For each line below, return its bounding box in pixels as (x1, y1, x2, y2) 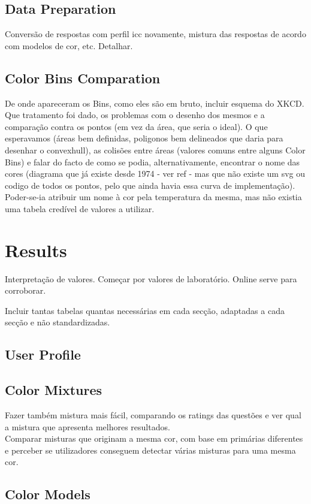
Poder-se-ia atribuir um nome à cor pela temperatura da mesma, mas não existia (5, 191, 302, 203)
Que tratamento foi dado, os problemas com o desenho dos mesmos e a (5, 108, 265, 121)
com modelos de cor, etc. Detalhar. (5, 39, 133, 52)
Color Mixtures (5, 381, 102, 399)
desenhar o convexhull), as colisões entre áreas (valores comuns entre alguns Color (5, 143, 306, 156)
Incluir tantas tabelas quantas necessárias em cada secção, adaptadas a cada (5, 304, 285, 316)
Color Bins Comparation (5, 68, 161, 87)
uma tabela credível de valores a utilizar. (5, 202, 155, 215)
